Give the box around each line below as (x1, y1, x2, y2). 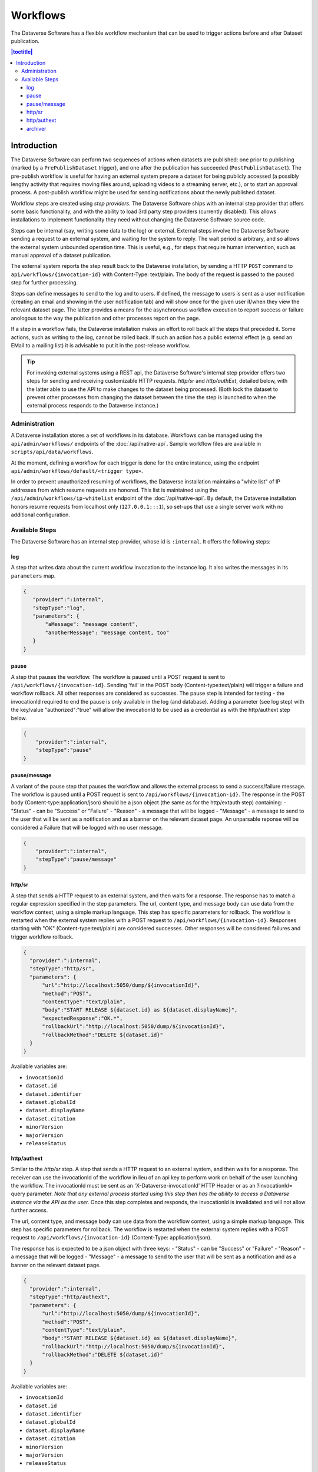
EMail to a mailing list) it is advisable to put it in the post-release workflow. (11, 342, 191, 349)
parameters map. (11, 572, 56, 579)
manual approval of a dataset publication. (11, 252, 112, 259)
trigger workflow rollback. (11, 933, 74, 940)
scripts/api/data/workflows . (11, 448, 94, 456)
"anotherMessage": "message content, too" (45, 629, 170, 636)
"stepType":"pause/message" (35, 856, 117, 863)
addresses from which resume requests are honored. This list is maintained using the (11, 486, 218, 493)
